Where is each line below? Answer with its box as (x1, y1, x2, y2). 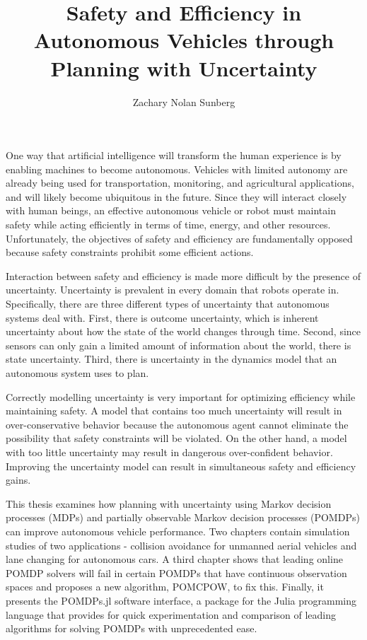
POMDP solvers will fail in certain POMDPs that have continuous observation (6, 565, 347, 580)
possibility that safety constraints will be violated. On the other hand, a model (6, 431, 347, 446)
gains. (6, 472, 31, 487)
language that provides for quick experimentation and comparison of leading (6, 607, 337, 622)
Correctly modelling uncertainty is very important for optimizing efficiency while (6, 389, 356, 404)
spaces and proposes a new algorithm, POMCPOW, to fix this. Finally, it (6, 579, 324, 594)
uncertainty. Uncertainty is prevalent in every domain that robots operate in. (6, 282, 339, 297)
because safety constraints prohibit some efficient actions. (6, 245, 254, 260)
